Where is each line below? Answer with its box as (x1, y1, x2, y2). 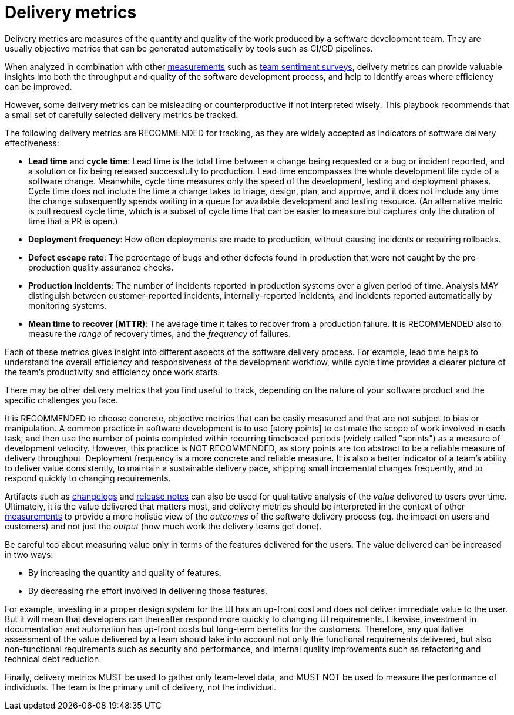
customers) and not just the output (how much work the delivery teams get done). (5, 521, 322, 531)
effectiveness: (5, 137, 59, 148)
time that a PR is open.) (28, 215, 118, 226)
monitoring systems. (28, 300, 107, 311)
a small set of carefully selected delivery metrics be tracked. (5, 109, 238, 120)
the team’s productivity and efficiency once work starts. (5, 366, 220, 377)
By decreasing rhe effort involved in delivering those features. (28, 585, 268, 596)
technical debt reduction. (5, 653, 102, 664)
